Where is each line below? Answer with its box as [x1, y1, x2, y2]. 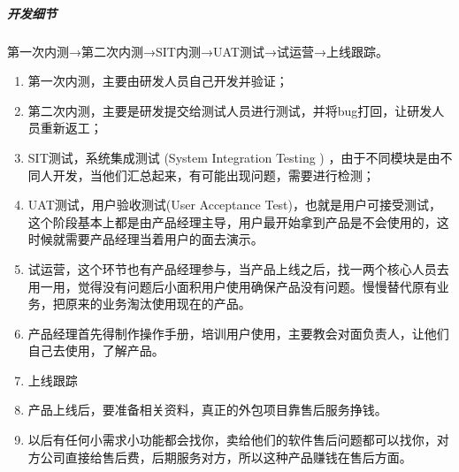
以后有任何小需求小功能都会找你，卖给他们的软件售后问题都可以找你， [27, 430, 437, 449]
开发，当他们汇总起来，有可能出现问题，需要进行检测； [52, 165, 375, 184]
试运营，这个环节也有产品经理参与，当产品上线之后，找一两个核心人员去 [27, 259, 449, 278]
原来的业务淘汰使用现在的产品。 [65, 294, 251, 313]
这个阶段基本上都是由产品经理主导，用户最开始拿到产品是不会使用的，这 [27, 212, 449, 231]
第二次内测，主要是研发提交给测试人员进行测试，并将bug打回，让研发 [27, 101, 432, 119]
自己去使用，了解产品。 [27, 341, 164, 360]
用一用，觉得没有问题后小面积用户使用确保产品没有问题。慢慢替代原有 [27, 277, 437, 295]
